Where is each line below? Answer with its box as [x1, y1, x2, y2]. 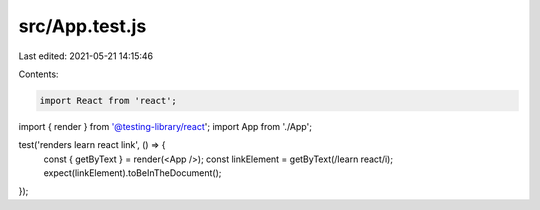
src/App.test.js [18, 15, 147, 37]
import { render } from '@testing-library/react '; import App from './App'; [18, 120, 312, 132]
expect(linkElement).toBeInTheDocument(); [43, 167, 222, 179]
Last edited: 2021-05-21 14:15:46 [18, 50, 154, 62]
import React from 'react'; [39, 95, 177, 106]
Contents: [18, 68, 59, 80]
